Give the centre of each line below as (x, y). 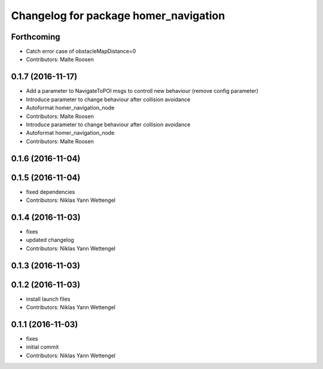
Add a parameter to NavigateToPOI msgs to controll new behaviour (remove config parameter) (142, 91)
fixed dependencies (51, 192)
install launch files (48, 299)
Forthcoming (36, 37)
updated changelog (50, 240)
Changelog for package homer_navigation (118, 16)
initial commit (42, 347)
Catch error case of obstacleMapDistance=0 (81, 52)
